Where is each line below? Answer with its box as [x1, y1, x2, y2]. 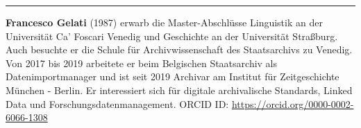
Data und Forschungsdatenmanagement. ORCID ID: [6, 96, 229, 111]
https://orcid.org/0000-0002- [231, 96, 354, 111]
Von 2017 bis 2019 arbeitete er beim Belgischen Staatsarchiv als [6, 55, 278, 70]
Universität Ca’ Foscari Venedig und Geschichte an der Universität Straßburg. [6, 28, 338, 43]
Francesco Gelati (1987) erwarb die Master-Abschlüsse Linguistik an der [6, 15, 323, 29]
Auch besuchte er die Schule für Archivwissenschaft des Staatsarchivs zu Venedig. [6, 42, 353, 57]
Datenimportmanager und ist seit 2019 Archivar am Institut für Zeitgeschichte [6, 69, 339, 84]
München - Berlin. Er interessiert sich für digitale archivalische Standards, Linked [6, 82, 353, 97]
